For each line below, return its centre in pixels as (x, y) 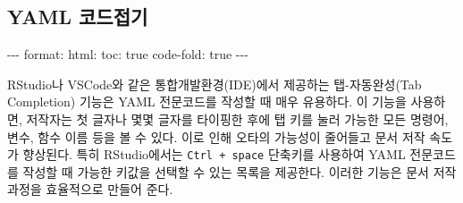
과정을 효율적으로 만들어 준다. (90, 189)
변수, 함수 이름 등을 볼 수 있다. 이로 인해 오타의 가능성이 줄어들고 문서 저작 (216, 136)
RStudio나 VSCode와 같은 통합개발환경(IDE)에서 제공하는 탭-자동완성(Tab (215, 84)
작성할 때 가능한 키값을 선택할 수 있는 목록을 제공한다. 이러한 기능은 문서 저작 (240, 171)
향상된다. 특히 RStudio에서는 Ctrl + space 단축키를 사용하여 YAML (214, 154)
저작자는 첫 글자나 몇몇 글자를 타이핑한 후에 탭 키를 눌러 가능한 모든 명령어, (237, 118)
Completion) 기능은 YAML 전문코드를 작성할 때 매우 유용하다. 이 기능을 (207, 101)
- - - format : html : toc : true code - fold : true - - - (128, 54)
